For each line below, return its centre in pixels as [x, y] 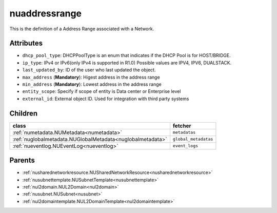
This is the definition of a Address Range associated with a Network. [82, 29]
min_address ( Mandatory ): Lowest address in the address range [92, 84]
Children [24, 113]
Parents [22, 160]
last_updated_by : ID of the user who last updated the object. [89, 70]
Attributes [26, 43]
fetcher [182, 126]
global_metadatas [193, 139]
